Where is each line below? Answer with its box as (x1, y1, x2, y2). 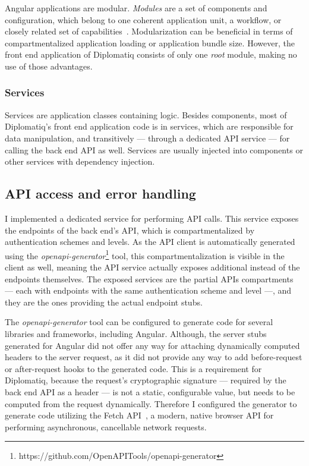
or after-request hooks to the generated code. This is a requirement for (5, 362, 262, 374)
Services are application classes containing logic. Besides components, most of (5, 108, 287, 121)
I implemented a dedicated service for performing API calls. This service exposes (5, 212, 299, 224)
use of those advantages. (5, 59, 93, 72)
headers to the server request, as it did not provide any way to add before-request (5, 351, 302, 363)
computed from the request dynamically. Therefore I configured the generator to (5, 397, 297, 410)
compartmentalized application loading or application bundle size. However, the (5, 36, 295, 49)
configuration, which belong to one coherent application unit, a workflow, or (5, 13, 282, 26)
